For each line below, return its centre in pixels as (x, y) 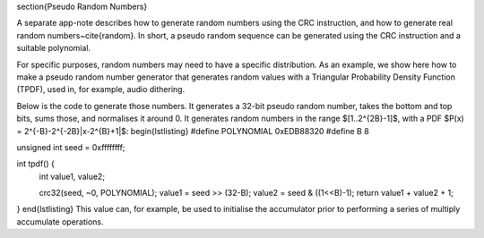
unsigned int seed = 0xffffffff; (71, 147)
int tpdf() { (36, 164)
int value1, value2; (72, 176)
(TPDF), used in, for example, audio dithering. (101, 89)
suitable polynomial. (54, 48)
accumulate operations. (60, 221)
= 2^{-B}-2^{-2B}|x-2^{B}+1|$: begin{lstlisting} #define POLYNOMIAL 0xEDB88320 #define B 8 (193, 131)
